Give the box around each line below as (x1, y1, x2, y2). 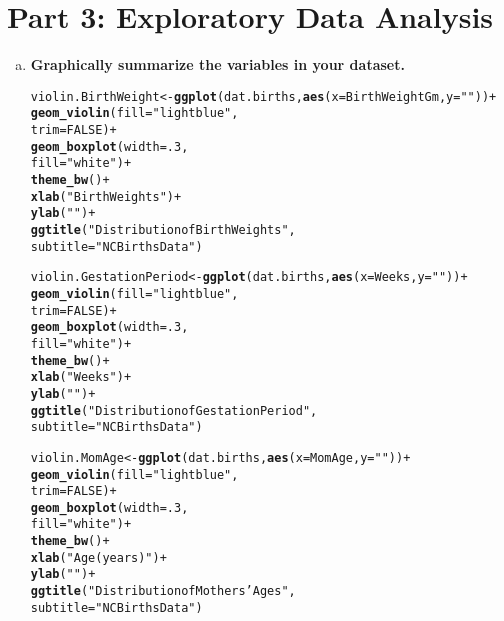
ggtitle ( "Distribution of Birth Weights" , (30, 222, 296, 237)
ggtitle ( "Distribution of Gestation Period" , (30, 403, 318, 418)
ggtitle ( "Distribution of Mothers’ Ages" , (30, 584, 296, 599)
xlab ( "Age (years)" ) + (30, 550, 167, 565)
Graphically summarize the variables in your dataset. (30, 54, 405, 75)
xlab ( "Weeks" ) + (30, 370, 132, 385)
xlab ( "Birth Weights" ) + (30, 189, 182, 204)
